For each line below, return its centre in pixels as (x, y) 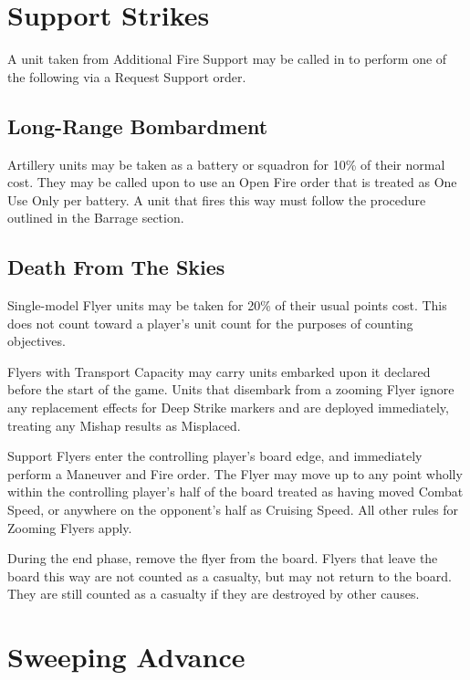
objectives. (37, 341)
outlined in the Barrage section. (96, 218)
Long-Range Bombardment (138, 126)
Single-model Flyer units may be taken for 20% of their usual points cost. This (227, 305)
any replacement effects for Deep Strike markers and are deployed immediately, (228, 408)
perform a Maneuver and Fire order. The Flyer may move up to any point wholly (235, 473)
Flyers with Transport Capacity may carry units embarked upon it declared (219, 371)
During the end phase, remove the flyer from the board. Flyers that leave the (223, 558)
